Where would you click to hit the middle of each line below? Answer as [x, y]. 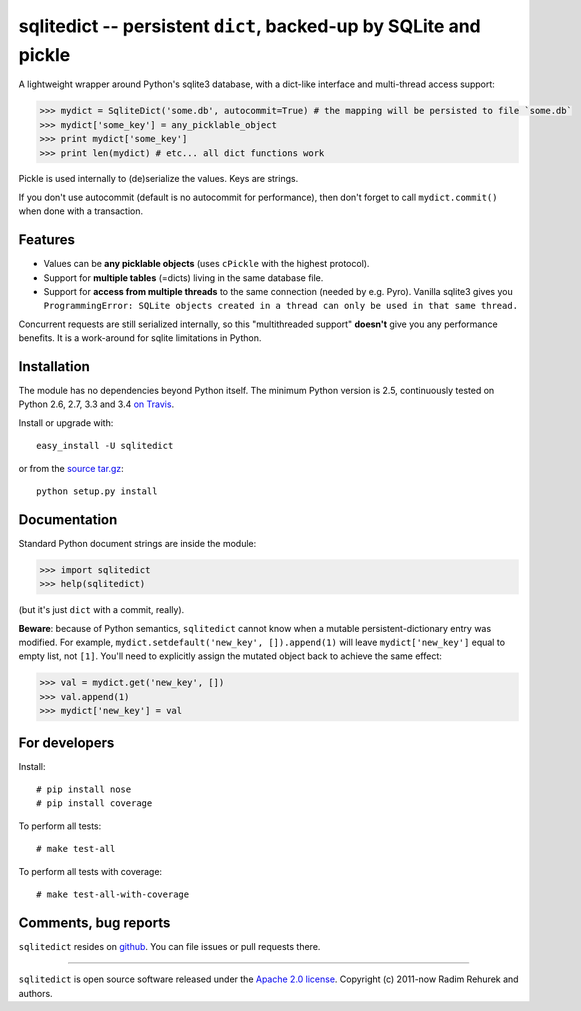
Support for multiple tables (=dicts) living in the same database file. [183, 277]
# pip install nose [84, 789]
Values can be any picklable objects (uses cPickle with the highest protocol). [206, 264]
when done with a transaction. [81, 211]
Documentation [68, 519]
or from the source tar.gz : [71, 468]
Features [46, 240]
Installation [54, 366]
